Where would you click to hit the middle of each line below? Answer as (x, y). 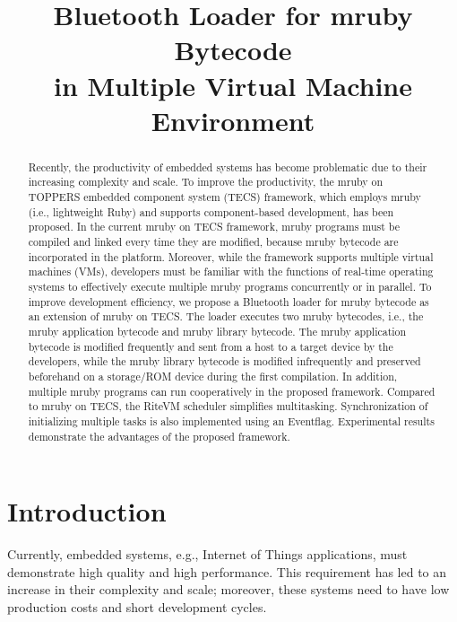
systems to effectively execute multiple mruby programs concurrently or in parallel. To (230, 286)
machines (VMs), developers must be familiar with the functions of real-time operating (231, 272)
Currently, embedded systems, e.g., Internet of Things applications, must (207, 554)
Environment (233, 120)
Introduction (87, 511)
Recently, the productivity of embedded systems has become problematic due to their (228, 166)
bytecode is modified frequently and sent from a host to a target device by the (211, 346)
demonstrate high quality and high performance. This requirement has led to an (227, 571)
